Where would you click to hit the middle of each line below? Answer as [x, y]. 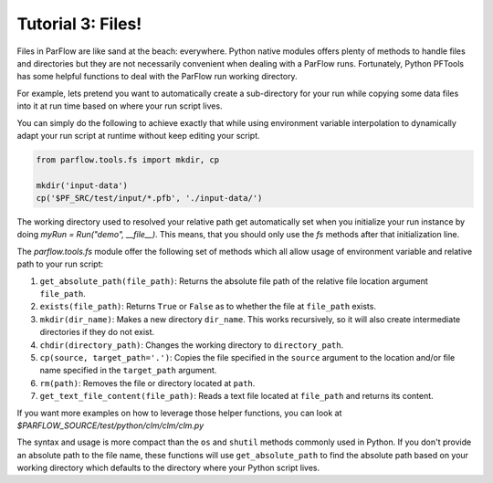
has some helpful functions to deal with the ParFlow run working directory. [157, 77]
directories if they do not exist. [97, 332]
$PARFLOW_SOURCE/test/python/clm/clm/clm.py [110, 425]
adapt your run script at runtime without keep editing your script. [138, 135]
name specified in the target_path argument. [128, 371]
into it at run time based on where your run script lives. [120, 106]
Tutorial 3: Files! [79, 24]
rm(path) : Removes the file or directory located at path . [147, 383]
